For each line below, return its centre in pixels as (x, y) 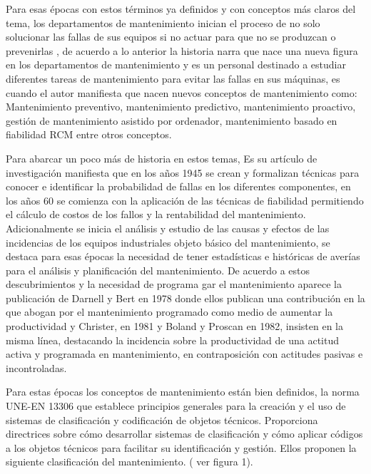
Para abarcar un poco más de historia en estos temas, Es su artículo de (162, 158)
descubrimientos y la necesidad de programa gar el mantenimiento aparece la (174, 284)
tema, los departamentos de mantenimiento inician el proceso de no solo (163, 22)
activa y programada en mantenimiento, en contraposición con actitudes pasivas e (184, 354)
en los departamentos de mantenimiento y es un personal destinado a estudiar (176, 65)
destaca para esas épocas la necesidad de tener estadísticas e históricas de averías (183, 256)
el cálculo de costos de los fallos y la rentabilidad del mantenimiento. (156, 214)
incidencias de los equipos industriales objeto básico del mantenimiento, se (168, 242)
